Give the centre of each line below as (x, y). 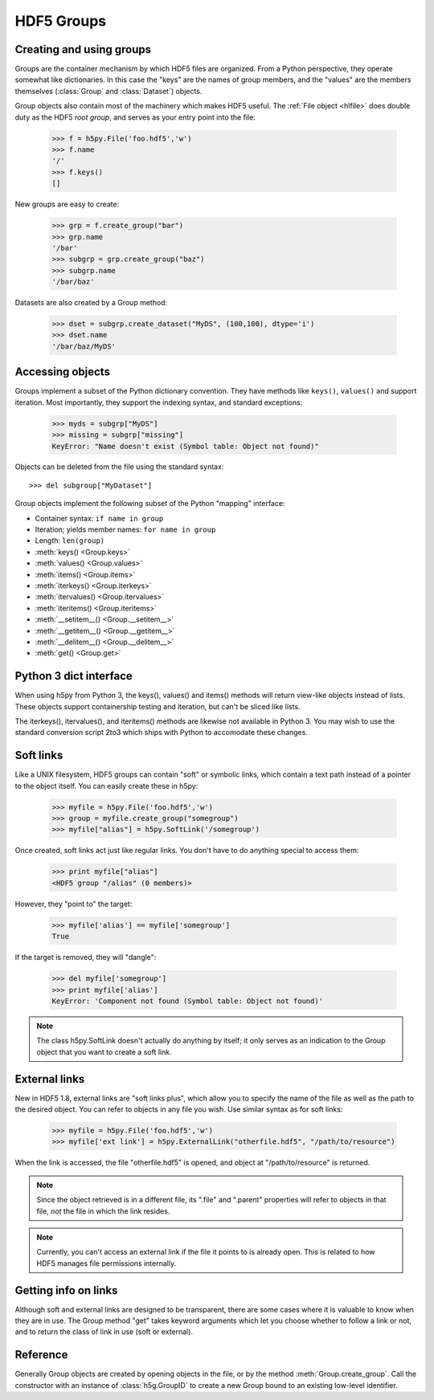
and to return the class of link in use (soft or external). (104, 1332)
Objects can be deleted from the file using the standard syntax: (119, 467)
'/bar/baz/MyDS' (84, 346)
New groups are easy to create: (67, 204)
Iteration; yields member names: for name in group (125, 529)
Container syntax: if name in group (99, 518)
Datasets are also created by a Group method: (91, 303)
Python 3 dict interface (74, 676)
